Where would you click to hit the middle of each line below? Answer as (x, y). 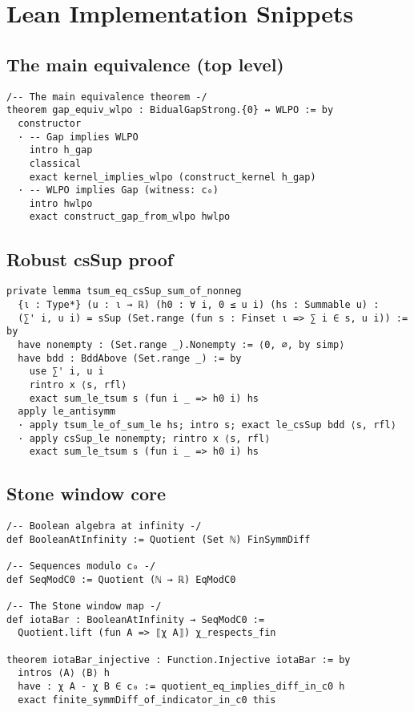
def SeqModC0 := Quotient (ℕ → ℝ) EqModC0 (121, 579)
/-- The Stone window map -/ (84, 607)
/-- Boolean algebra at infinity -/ (104, 526)
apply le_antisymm (67, 412)
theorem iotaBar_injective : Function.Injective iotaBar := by (179, 659)
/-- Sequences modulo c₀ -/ (81, 566)
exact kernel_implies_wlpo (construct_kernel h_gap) (173, 177)
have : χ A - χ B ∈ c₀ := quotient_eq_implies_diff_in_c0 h (181, 686)
